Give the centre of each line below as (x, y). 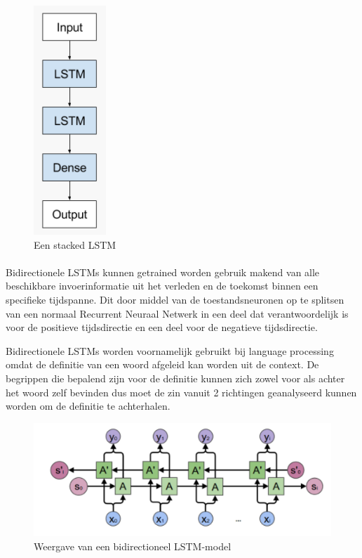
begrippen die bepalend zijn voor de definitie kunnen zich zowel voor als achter (175, 378)
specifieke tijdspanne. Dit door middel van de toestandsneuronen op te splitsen (175, 299)
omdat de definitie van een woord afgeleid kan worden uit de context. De (162, 364)
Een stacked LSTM (75, 244)
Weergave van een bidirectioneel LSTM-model (133, 546)
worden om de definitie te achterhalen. (88, 406)
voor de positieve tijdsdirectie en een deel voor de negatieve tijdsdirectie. (162, 327)
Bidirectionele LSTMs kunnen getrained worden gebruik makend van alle (163, 272)
